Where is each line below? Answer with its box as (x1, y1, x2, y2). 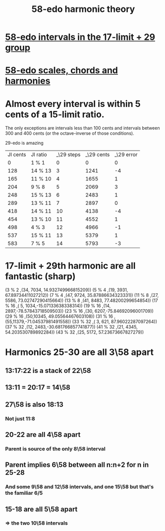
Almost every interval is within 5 (5, 98, 141, 109)
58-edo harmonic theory (31, 3, 135, 15)
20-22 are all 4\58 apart (5, 430, 81, 439)
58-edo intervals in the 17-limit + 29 (5, 31, 155, 43)
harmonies (5, 76, 51, 87)
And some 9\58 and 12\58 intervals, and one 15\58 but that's (5, 483, 154, 490)
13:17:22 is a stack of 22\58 (5, 366, 92, 375)
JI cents (7, 151, 26, 158)
